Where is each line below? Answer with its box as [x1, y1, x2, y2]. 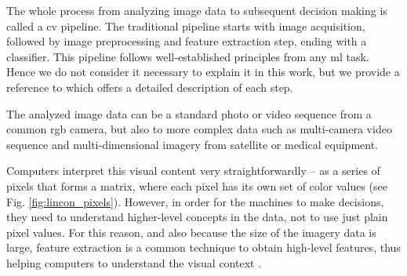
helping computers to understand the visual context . [6, 254, 262, 271]
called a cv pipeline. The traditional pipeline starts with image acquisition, [6, 17, 365, 34]
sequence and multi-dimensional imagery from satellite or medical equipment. [6, 136, 378, 152]
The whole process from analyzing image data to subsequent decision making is [6, 2, 387, 18]
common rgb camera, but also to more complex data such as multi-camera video [6, 121, 392, 137]
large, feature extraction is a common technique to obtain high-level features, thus [6, 239, 401, 256]
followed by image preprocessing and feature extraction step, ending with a [6, 33, 367, 49]
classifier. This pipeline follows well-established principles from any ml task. [6, 48, 369, 64]
